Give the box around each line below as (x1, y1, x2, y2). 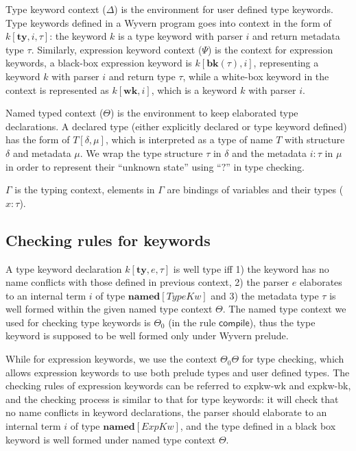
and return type (108, 69, 176, 83)
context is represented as (5, 82, 109, 97)
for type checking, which (241, 352, 344, 366)
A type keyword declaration (5, 261, 122, 276)
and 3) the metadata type (211, 288, 319, 302)
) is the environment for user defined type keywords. (114, 2, 333, 16)
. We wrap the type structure (80, 145, 203, 160)
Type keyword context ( (5, 2, 106, 16)
